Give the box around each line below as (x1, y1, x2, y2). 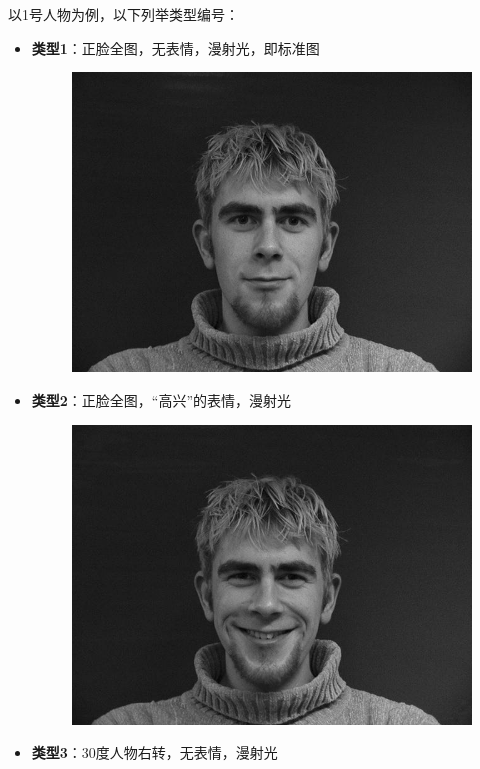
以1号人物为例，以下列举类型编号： (8, 4, 239, 24)
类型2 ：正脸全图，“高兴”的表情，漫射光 (31, 389, 292, 410)
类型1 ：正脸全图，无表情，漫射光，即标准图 (31, 37, 320, 58)
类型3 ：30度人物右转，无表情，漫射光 (31, 742, 278, 763)
